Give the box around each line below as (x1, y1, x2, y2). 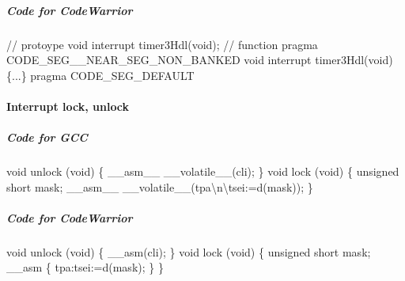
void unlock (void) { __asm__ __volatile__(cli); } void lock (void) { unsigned (6, 163, 399, 180)
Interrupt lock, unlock (6, 97, 130, 114)
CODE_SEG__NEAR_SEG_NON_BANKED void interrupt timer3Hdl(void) (6, 51, 393, 68)
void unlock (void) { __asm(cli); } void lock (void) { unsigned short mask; (6, 243, 371, 260)
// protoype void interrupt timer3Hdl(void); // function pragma (6, 36, 318, 52)
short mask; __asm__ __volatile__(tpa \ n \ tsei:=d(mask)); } (6, 178, 313, 195)
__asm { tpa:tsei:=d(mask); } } (6, 259, 164, 275)
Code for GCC (6, 129, 88, 146)
